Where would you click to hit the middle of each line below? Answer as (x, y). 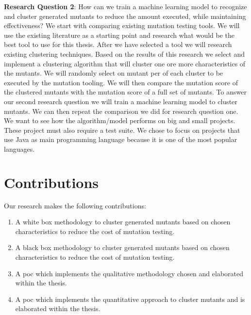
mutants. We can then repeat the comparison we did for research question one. (121, 111)
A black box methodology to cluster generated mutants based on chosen (122, 247)
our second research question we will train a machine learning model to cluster (121, 101)
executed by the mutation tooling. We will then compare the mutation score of (121, 82)
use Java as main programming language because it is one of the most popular (121, 139)
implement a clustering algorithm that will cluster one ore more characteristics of (125, 63)
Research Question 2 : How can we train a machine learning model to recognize (125, 6)
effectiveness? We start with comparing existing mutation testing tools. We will (122, 25)
